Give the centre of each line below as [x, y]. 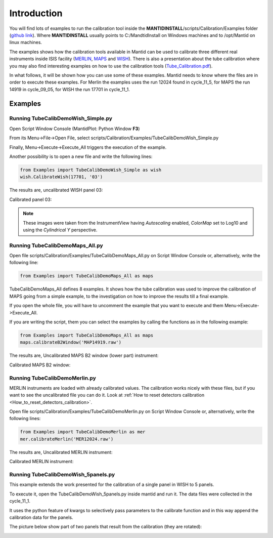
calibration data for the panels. [41, 517]
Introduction [36, 13]
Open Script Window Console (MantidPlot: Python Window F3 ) [75, 129]
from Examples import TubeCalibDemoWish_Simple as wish [91, 170]
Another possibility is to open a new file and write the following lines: [81, 156]
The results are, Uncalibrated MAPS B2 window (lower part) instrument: [84, 356]
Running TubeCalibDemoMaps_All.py [56, 245]
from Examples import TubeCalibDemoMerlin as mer [83, 432]
